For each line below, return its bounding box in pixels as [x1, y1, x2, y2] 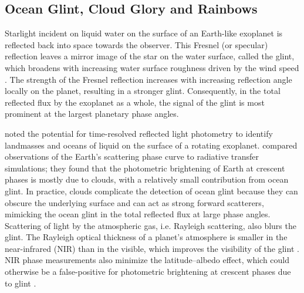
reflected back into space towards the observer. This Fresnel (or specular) [5, 38, 268, 50]
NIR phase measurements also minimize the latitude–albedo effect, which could [5, 254, 290, 266]
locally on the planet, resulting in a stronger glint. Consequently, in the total [5, 85, 281, 97]
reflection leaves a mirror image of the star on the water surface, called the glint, [5, 50, 295, 62]
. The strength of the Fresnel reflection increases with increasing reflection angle [5, 73, 292, 85]
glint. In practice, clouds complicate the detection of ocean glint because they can [5, 184, 298, 197]
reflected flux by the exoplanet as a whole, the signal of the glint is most [5, 96, 265, 108]
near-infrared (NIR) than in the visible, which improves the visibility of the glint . [5, 242, 299, 254]
